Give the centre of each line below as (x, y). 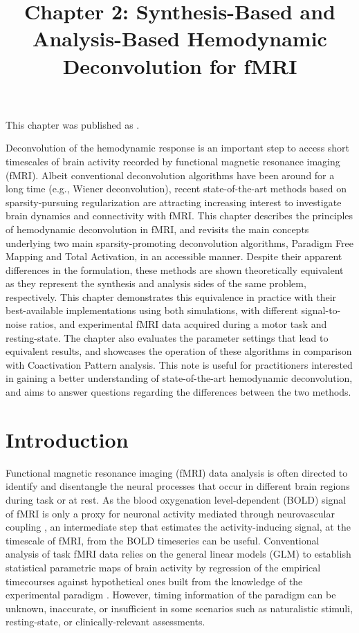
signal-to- (321, 310)
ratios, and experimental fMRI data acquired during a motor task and (178, 324)
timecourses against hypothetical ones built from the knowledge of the (154, 581)
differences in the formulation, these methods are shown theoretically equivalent (175, 269)
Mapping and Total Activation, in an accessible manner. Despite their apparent (174, 256)
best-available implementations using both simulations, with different (152, 310)
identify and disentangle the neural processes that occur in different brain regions (178, 486)
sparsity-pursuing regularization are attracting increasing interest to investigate (174, 202)
